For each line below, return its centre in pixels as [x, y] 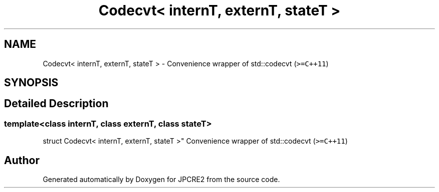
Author [22, 160]
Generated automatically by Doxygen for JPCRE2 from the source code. [161, 180]
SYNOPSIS [31, 83]
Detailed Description [56, 104]
